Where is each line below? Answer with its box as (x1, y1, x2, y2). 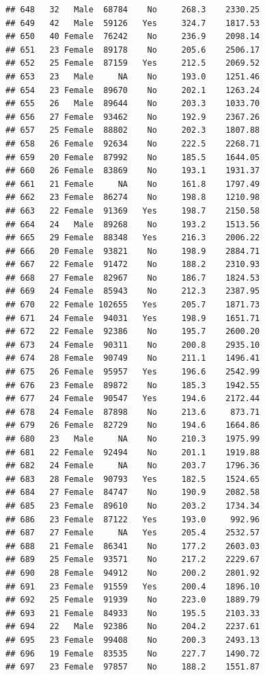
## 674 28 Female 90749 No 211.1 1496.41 (5, 353, 260, 364)
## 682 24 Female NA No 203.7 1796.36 (5, 461, 260, 471)
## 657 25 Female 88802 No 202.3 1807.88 (5, 125, 260, 136)
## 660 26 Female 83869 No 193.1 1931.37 (5, 166, 260, 176)
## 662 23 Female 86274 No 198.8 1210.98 (5, 192, 260, 203)
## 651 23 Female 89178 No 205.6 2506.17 (5, 44, 260, 55)
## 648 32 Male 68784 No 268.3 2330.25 (5, 5, 260, 14)
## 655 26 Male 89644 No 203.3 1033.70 (5, 99, 260, 109)
